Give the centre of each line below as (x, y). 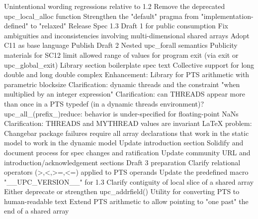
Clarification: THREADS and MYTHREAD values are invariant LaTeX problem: (128, 123)
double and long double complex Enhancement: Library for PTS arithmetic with (127, 74)
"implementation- (227, 16)
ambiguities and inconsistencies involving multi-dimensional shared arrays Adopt (127, 35)
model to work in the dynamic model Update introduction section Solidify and (124, 143)
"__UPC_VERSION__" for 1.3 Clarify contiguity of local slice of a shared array (129, 181)
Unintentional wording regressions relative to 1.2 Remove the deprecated (115, 6)
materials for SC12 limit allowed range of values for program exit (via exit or (121, 55)
